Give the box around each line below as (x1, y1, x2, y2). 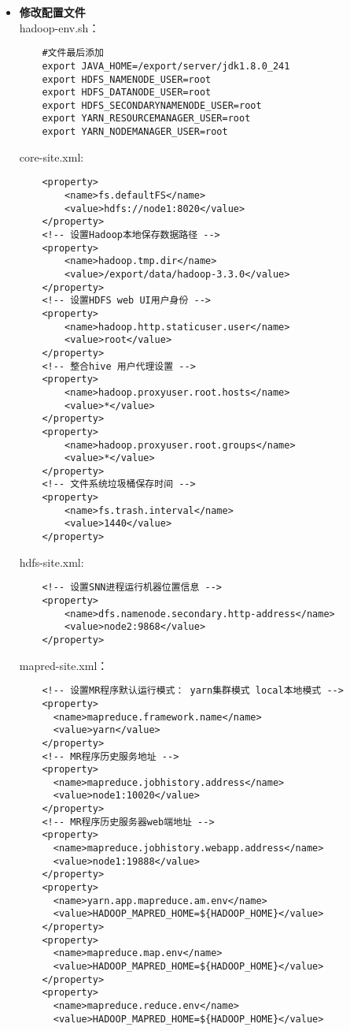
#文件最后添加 (42, 47, 104, 59)
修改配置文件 (19, 4, 86, 20)
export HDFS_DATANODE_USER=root (42, 87, 212, 99)
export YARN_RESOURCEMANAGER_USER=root (42, 113, 251, 125)
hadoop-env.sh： (19, 19, 100, 35)
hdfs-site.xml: (19, 553, 84, 570)
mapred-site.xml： (19, 657, 109, 673)
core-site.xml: (19, 148, 84, 165)
